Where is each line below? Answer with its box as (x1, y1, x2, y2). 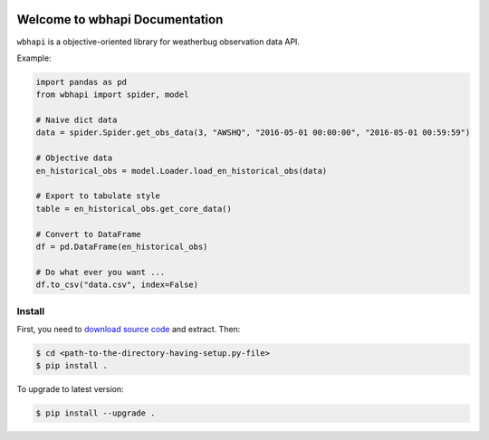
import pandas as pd (35, 77, 127, 87)
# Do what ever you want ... (35, 267, 166, 277)
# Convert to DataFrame (35, 229, 142, 239)
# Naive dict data (35, 115, 118, 126)
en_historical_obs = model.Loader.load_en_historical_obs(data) (35, 166, 328, 176)
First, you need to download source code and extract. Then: (16, 323, 241, 334)
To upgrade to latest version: (16, 384, 124, 395)
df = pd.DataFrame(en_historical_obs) (35, 241, 208, 252)
